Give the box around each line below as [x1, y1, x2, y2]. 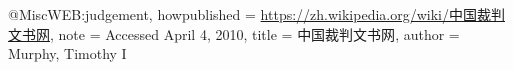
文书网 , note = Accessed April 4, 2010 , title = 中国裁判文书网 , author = [8, 23, 460, 44]
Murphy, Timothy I [8, 43, 127, 64]
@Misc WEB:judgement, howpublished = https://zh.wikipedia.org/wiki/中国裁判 [8, 4, 505, 24]
